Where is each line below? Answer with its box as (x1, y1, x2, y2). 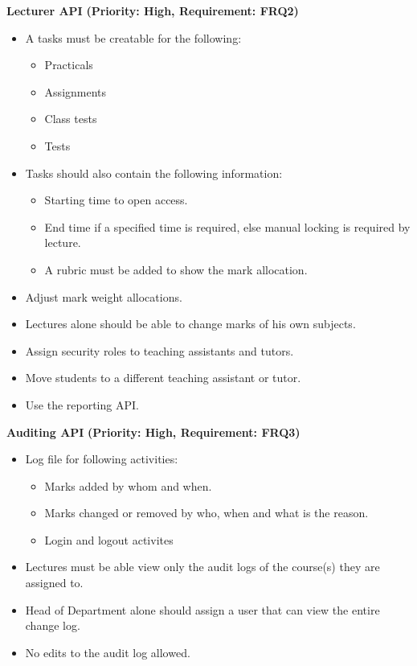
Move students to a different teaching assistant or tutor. (25, 369, 301, 386)
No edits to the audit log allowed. (25, 643, 190, 660)
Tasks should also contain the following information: (25, 164, 283, 181)
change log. (25, 617, 80, 634)
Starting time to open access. (44, 191, 188, 208)
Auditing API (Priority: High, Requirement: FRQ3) (6, 423, 300, 440)
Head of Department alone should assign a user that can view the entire (25, 601, 380, 618)
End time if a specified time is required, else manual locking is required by (44, 218, 411, 235)
